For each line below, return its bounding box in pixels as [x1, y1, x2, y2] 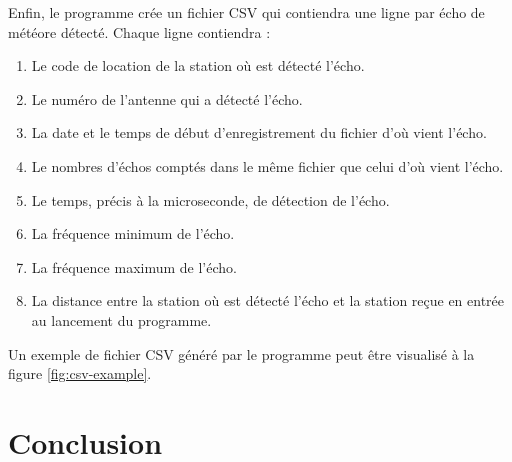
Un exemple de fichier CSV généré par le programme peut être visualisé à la [8, 343, 475, 364]
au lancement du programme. [31, 309, 212, 330]
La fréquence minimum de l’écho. [31, 223, 235, 244]
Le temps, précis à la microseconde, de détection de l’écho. [31, 189, 390, 210]
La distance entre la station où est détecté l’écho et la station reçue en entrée [31, 290, 505, 311]
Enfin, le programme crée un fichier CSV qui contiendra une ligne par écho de [8, 2, 485, 22]
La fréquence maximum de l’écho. [31, 256, 237, 277]
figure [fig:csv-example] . [8, 363, 152, 384]
